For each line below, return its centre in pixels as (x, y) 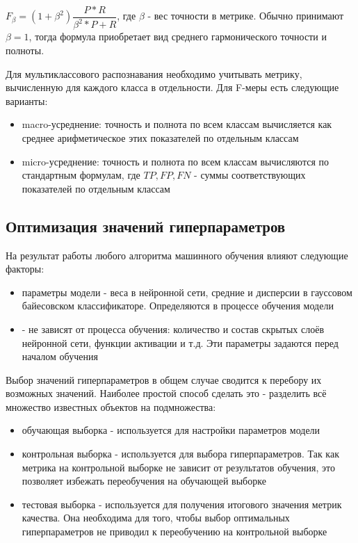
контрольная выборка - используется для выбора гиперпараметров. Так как (180, 454)
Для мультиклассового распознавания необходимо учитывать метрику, (154, 73)
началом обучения (60, 356)
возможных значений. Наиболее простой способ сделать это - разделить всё (166, 393)
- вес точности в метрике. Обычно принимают (246, 16)
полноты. (25, 50)
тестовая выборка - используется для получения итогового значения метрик (182, 504)
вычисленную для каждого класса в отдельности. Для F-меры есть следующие (172, 87)
